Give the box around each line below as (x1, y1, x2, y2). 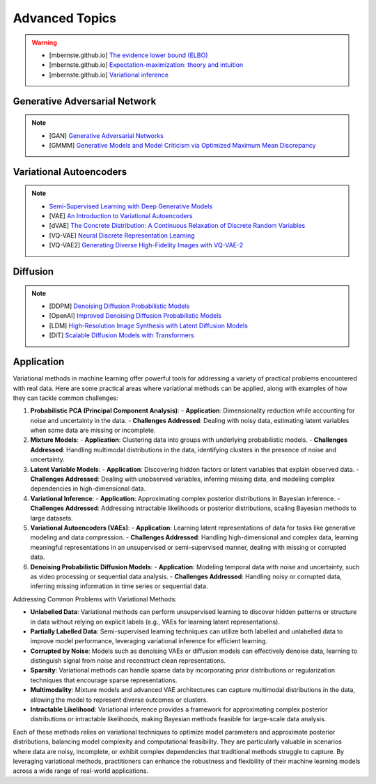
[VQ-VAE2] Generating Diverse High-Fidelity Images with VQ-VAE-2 (49, 241, 244, 249)
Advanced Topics (13, 10, 116, 26)
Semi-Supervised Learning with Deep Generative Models (49, 202, 213, 210)
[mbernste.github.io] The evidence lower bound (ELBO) (49, 51, 208, 59)
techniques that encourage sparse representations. (30, 676, 178, 684)
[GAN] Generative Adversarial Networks (49, 131, 164, 139)
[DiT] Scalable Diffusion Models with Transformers (49, 331, 194, 339)
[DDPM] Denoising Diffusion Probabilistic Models (49, 302, 190, 310)
